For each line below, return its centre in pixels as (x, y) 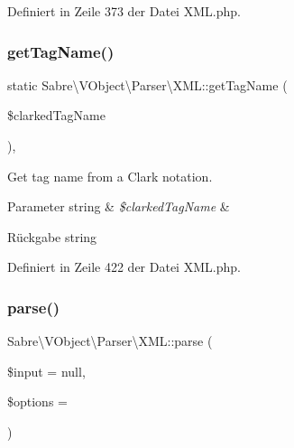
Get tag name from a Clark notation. (110, 176)
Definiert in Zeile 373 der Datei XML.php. (124, 11)
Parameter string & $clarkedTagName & (119, 206)
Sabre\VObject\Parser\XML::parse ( (110, 341)
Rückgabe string (52, 236)
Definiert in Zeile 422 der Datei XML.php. (124, 267)
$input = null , (46, 371)
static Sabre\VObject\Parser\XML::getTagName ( (147, 84)
